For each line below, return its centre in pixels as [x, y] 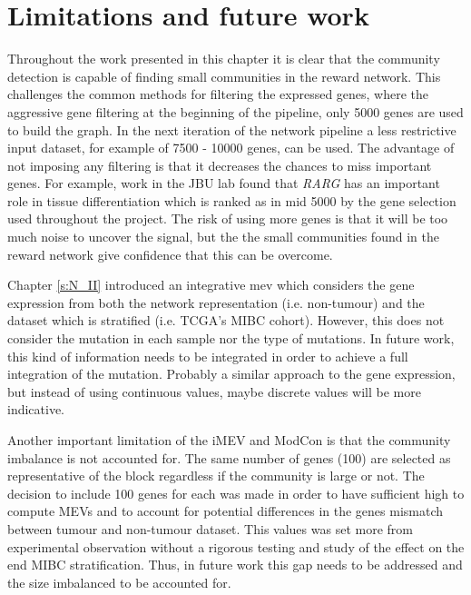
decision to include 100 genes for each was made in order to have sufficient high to [236, 493]
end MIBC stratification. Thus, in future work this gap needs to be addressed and [235, 565]
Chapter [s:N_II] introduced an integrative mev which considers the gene [211, 285]
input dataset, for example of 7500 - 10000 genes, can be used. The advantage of [231, 148]
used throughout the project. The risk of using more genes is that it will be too [228, 218]
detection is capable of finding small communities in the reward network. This [224, 76]
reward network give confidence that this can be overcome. [170, 254]
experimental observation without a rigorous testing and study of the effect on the [236, 546]
